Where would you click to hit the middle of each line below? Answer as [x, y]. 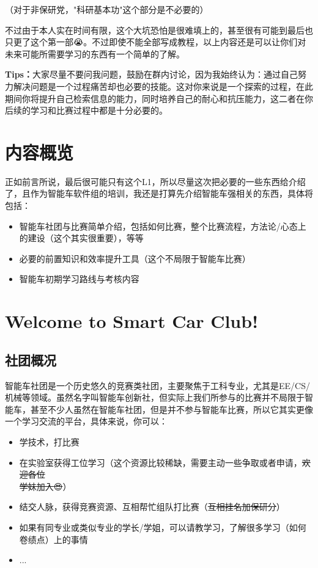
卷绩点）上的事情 [54, 539]
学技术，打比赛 [49, 441]
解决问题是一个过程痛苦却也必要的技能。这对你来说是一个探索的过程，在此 [163, 86]
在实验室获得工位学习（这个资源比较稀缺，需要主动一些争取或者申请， [161, 462]
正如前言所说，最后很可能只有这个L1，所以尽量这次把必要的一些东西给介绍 [155, 181]
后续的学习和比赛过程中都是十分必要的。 [86, 110]
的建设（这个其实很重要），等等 [81, 238]
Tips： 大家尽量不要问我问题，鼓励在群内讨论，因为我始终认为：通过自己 [151, 74]
